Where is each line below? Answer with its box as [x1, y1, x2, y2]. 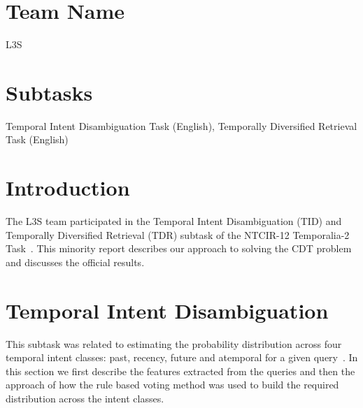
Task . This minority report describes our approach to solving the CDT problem [6, 241, 352, 256]
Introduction [6, 173, 130, 202]
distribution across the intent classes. [6, 391, 164, 406]
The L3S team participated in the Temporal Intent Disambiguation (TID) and [6, 214, 342, 228]
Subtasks [6, 78, 93, 106]
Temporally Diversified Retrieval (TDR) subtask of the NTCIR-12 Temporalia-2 [6, 227, 350, 242]
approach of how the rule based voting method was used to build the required [6, 377, 339, 392]
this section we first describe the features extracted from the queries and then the [6, 363, 355, 378]
